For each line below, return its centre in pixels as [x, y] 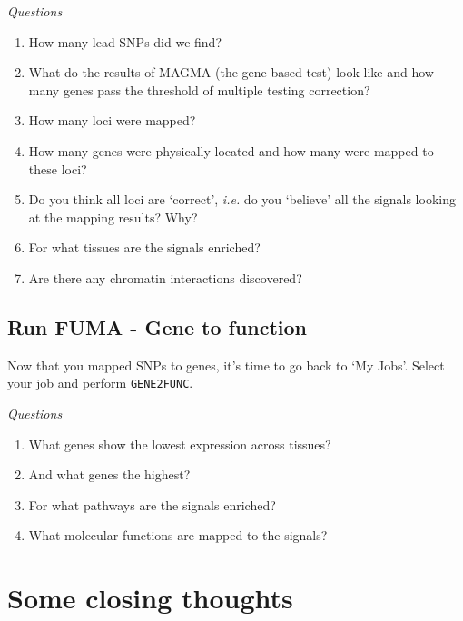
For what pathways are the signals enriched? [152, 504]
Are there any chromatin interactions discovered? [165, 277]
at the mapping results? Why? [113, 217]
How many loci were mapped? [112, 120]
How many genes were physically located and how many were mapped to [231, 150]
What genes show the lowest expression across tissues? [180, 444]
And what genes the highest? [109, 474]
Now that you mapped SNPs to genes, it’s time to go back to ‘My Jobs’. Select [226, 365]
